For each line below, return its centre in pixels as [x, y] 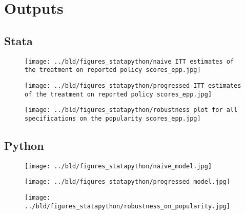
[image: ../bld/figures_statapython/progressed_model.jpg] [127, 182]
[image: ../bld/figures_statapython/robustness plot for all [131, 110]
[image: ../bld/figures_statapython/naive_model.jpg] [118, 166]
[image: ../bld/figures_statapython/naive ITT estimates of [129, 61]
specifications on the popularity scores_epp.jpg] [113, 118]
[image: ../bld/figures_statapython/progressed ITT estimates [133, 85]
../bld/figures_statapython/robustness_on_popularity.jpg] [127, 206]
